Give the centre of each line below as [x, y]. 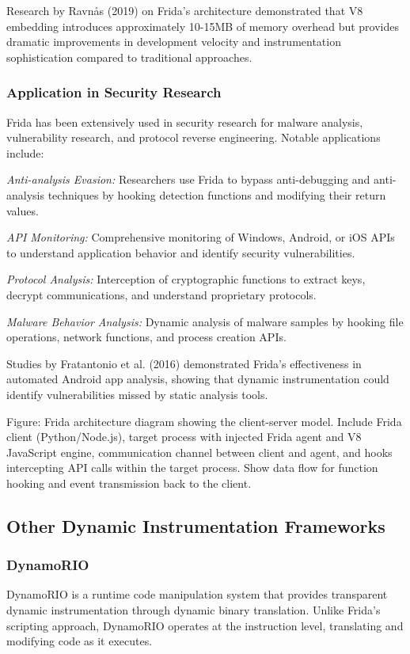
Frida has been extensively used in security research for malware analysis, [185, 122]
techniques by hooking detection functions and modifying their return [217, 194]
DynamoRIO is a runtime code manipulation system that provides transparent [197, 594]
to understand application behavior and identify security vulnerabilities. [181, 252]
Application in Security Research [114, 92]
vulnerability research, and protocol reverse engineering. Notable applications [194, 137]
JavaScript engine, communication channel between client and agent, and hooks [199, 452]
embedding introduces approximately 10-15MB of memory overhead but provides [203, 26]
